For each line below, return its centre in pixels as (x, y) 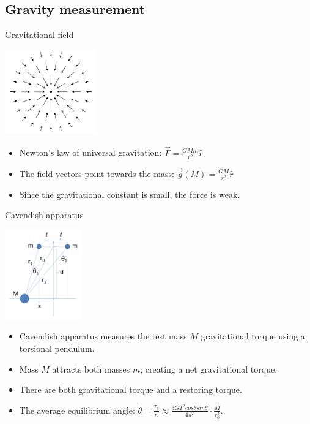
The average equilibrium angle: (77, 410)
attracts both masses (91, 369)
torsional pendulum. (57, 348)
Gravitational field (39, 35)
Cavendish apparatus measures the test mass (103, 336)
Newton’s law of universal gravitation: (90, 152)
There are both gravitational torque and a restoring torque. (131, 389)
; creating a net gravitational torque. (209, 369)
